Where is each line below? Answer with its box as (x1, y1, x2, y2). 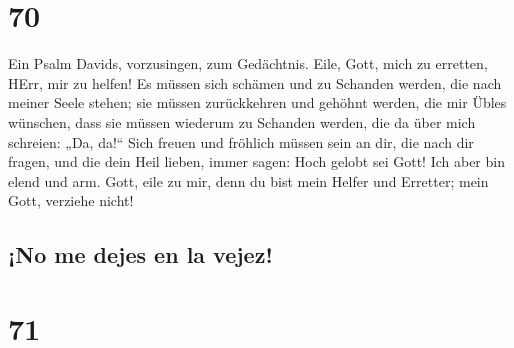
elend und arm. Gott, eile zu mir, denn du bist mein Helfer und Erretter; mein (8, 170, 489, 191)
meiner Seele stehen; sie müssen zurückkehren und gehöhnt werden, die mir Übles (8, 92, 507, 113)
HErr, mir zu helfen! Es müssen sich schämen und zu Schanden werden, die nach (8, 72, 502, 93)
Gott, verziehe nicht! (8, 190, 134, 211)
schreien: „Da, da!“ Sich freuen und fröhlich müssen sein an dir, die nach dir (8, 131, 474, 152)
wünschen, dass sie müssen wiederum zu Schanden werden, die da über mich (8, 111, 476, 132)
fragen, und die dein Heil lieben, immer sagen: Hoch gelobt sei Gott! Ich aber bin (8, 151, 505, 172)
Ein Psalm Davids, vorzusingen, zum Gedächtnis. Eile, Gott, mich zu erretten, (8, 53, 488, 74)
